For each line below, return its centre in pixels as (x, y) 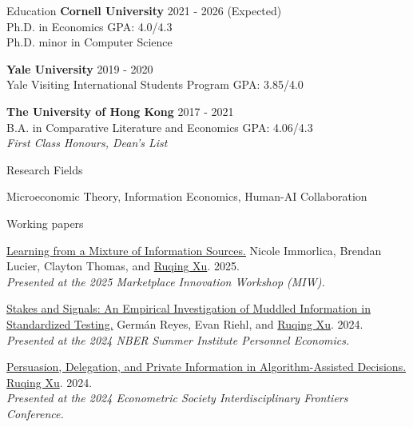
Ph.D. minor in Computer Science (89, 42)
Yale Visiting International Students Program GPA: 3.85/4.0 (155, 84)
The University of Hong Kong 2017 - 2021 (120, 111)
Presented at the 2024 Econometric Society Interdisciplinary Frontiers (177, 398)
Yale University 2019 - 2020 (80, 68)
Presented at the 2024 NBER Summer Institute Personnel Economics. (178, 339)
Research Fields (45, 169)
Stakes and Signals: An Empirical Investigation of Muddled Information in (189, 308)
